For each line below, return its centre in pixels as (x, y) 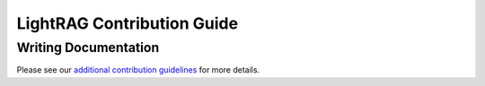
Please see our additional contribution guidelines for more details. (138, 70)
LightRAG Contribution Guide (127, 23)
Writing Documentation (88, 47)
